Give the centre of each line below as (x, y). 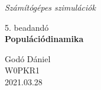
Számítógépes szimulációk (50, 7)
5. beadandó (27, 27)
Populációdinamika (44, 39)
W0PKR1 (22, 70)
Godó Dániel (28, 58)
